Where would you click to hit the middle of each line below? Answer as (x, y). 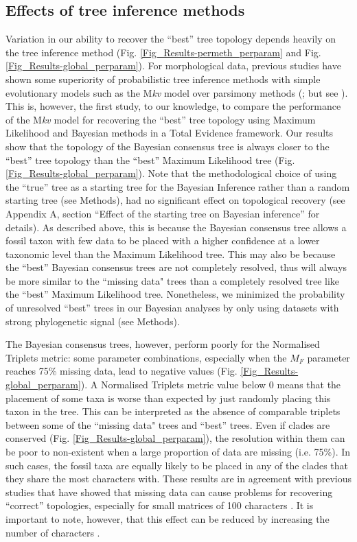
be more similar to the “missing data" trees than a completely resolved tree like (173, 280)
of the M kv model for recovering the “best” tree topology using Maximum (161, 119)
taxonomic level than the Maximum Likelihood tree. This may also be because (171, 254)
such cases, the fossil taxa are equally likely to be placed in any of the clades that (177, 465)
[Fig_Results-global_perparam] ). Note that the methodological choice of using (171, 173)
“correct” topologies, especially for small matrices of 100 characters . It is (160, 505)
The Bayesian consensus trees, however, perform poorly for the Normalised (163, 344)
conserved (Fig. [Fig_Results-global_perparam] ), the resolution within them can (175, 438)
